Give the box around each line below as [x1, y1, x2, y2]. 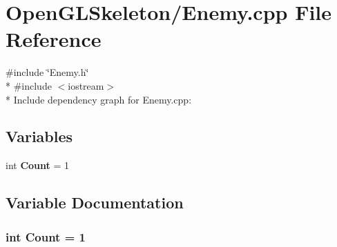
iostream [68, 78, 104, 92]
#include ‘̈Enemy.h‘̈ [6, 65, 89, 79]
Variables [6, 126, 73, 147]
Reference [6, 25, 102, 53]
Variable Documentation [6, 192, 184, 213]
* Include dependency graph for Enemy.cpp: [6, 92, 192, 106]
